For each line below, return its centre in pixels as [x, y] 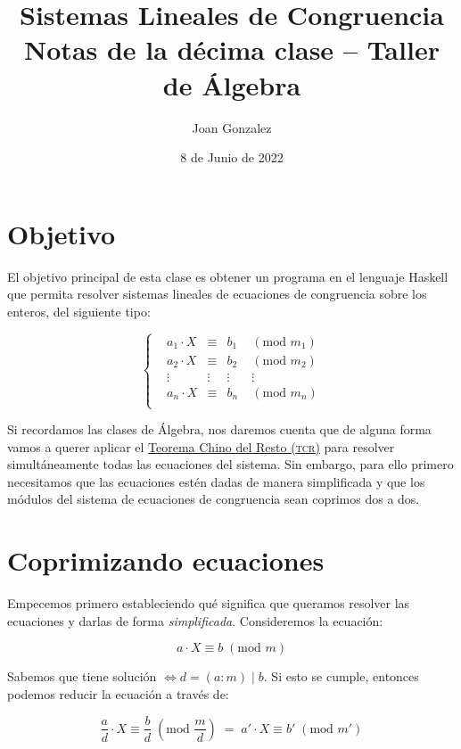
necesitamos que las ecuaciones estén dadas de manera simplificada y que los [216, 481]
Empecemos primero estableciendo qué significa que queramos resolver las [209, 603]
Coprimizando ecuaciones [166, 560]
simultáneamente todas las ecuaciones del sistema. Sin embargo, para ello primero [230, 464]
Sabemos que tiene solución [82, 676]
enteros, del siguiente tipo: [79, 311]
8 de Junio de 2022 [232, 157]
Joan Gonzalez [232, 127]
